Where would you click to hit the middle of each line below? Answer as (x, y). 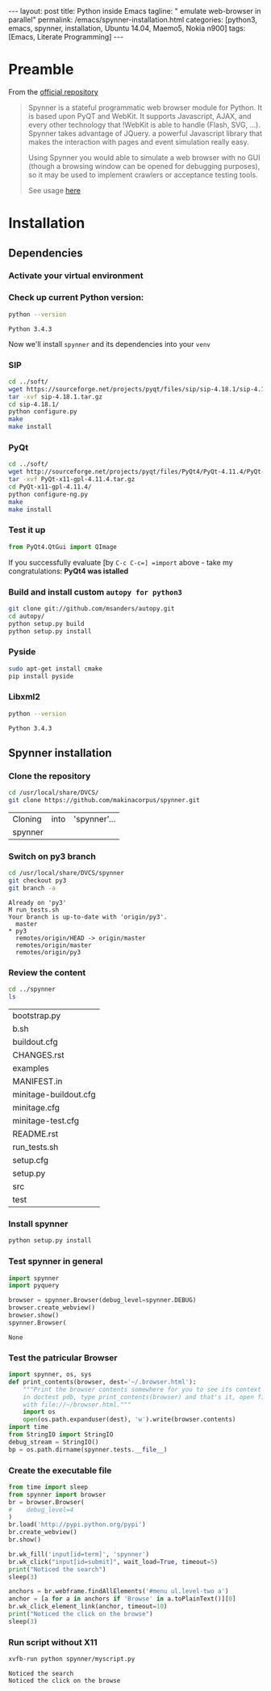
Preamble (41, 70)
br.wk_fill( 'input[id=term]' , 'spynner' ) (79, 1554)
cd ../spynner (32, 989)
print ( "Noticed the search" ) (57, 1569)
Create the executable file (60, 1470)
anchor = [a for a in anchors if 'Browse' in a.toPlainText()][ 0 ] (122, 1599)
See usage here (54, 190)
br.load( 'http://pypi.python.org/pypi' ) (77, 1525)
